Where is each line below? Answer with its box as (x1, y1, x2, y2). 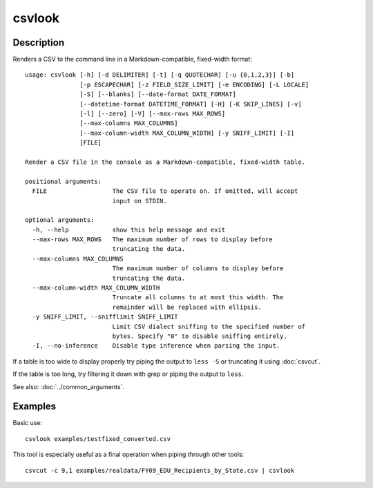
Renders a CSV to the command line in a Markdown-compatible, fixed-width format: (12, 55, 252, 64)
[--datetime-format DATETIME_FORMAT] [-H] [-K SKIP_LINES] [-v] (79, 100, 302, 108)
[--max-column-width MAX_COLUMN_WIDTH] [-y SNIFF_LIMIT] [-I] (79, 129, 295, 137)
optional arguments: (25, 216, 95, 224)
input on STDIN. (112, 197, 167, 205)
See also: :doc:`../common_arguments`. (12, 382, 124, 391)
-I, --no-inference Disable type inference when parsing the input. (32, 342, 280, 350)
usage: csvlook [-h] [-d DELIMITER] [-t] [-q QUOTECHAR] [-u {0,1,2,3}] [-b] (25, 71, 295, 79)
